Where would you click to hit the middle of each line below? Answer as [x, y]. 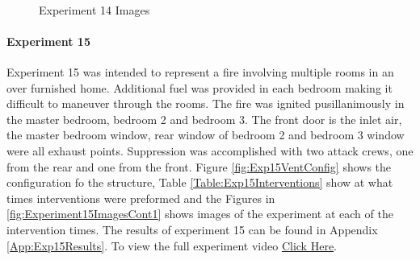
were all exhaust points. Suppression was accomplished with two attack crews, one [210, 150]
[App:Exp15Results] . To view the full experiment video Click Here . [172, 245]
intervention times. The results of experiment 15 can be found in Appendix [192, 229]
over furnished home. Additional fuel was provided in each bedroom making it [199, 87]
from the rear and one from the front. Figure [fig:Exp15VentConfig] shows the [199, 166]
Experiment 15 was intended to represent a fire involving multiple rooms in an [200, 71]
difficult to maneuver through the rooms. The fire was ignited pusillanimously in [206, 103]
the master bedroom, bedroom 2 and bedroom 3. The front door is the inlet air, [204, 119]
